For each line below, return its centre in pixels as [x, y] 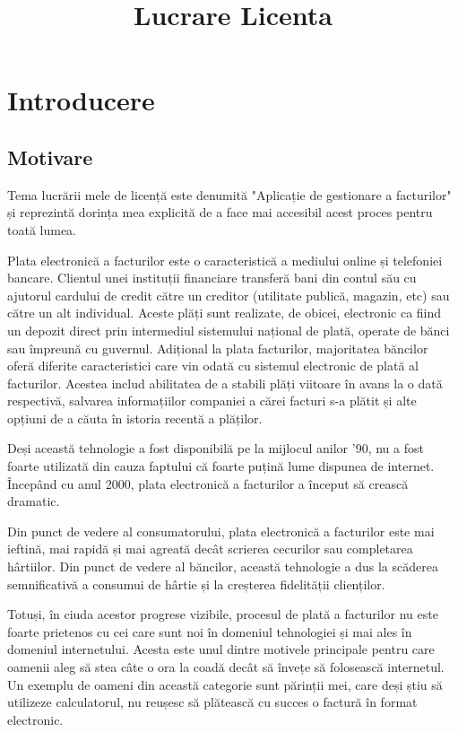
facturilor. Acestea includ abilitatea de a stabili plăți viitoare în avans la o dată [225, 383]
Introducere [81, 100]
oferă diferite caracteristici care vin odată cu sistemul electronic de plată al [213, 366]
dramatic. [34, 501]
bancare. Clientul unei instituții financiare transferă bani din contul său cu [212, 278]
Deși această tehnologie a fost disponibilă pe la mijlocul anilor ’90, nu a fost [216, 448]
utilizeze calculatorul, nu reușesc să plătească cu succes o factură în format [212, 702]
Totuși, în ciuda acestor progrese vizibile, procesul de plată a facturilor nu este [223, 614]
